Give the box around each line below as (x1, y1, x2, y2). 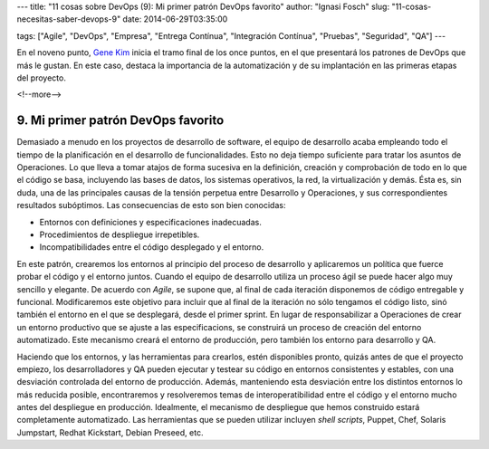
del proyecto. (16, 72, 67, 83)
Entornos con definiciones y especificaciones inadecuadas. (39, 216, 262, 227)
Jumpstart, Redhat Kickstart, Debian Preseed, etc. (16, 426, 204, 438)
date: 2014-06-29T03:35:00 (122, 14, 228, 24)
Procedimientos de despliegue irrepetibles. (39, 229, 200, 240)
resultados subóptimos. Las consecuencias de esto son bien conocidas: (16, 200, 286, 211)
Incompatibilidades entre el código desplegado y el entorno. (39, 242, 264, 253)
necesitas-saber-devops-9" (16, 14, 121, 24)
